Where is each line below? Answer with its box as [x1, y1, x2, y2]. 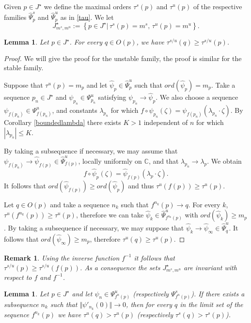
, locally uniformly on [78, 155, 142, 166]
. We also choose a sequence [156, 92, 238, 102]
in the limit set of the [180, 299, 243, 309]
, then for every [126, 299, 172, 309]
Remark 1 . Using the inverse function [4, 252, 120, 262]
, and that [148, 155, 179, 166]
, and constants [52, 105, 97, 115]
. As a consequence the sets [80, 262, 160, 272]
